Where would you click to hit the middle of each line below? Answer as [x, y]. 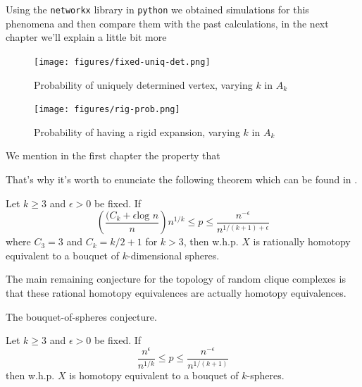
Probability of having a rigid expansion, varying [137, 131]
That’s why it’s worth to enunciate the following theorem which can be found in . [182, 179]
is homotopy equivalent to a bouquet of [154, 375]
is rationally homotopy [302, 241]
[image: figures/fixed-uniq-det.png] [122, 62]
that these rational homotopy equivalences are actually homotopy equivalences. [176, 292]
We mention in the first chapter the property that [113, 155]
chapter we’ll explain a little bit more [86, 37]
